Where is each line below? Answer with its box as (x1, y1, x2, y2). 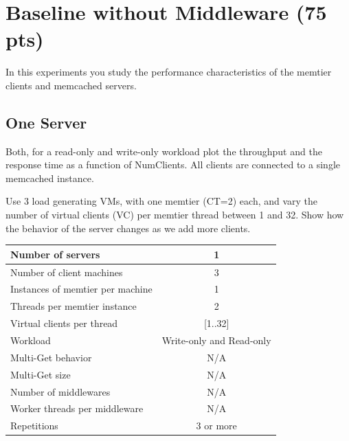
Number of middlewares (10, 384, 111, 398)
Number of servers (10, 247, 100, 261)
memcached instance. (5, 170, 94, 185)
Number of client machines (10, 264, 123, 279)
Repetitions (10, 418, 58, 433)
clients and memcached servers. (5, 78, 137, 92)
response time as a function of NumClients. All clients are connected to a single (5, 157, 340, 172)
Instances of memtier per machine (10, 282, 153, 296)
